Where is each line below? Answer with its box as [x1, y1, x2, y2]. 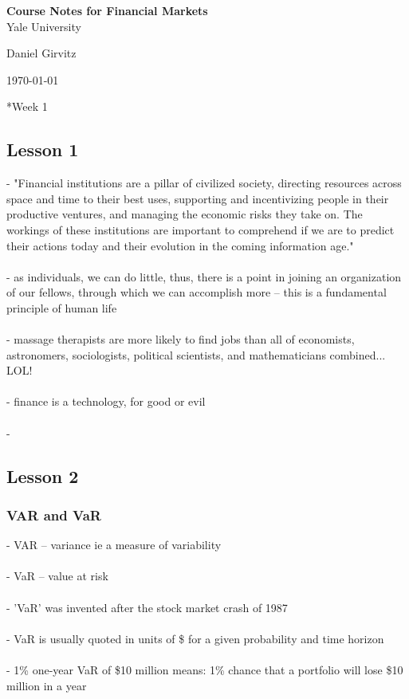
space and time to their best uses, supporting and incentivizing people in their [6, 190, 389, 206]
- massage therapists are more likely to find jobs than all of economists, [6, 331, 355, 348]
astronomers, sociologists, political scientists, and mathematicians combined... [6, 346, 386, 363]
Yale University [6, 18, 81, 34]
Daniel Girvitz [6, 45, 77, 61]
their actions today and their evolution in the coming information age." [6, 237, 354, 253]
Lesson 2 [6, 463, 79, 488]
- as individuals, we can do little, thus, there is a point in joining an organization [6, 268, 402, 285]
